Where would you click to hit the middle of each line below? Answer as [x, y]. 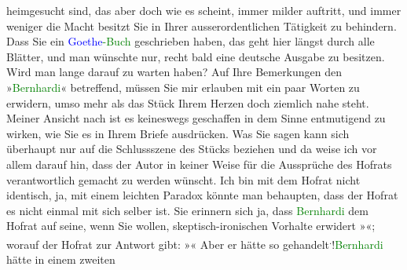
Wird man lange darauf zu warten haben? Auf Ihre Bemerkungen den [174, 72]
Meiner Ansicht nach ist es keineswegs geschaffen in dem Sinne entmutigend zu [196, 118]
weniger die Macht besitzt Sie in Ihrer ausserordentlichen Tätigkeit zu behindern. [202, 26]
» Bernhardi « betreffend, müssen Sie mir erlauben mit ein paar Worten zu [183, 87]
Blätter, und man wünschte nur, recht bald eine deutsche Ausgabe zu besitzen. [196, 56]
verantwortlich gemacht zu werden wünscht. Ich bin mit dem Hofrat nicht [183, 179]
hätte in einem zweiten [61, 259]
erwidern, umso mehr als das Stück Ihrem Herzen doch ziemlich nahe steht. [188, 102]
